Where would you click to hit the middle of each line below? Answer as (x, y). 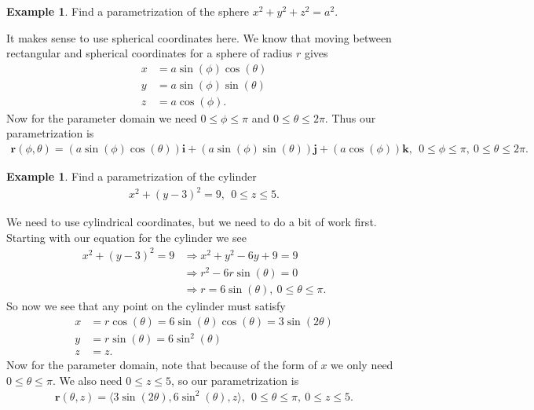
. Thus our (350, 117)
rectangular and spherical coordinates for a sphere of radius (150, 53)
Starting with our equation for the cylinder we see (126, 237)
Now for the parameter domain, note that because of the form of (162, 365)
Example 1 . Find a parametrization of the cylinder (132, 176)
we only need (362, 365)
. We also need (87, 380)
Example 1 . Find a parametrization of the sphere (128, 11)
